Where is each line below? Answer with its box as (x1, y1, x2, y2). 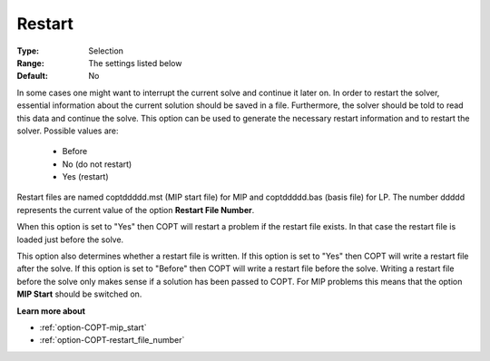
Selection (88, 45, 124, 56)
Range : (16, 57, 44, 68)
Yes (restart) (62, 171, 109, 182)
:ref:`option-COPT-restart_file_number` (39, 335, 185, 346)
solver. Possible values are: (16, 125, 119, 136)
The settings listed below (88, 57, 182, 68)
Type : (16, 45, 40, 56)
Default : (16, 71, 49, 82)
